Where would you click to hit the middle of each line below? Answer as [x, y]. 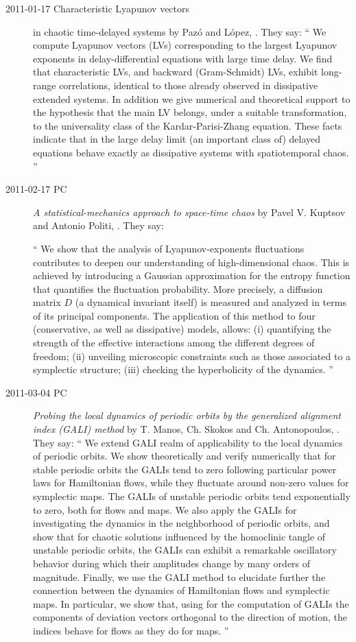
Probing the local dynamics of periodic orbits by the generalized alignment [187, 415]
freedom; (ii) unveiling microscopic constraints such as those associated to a [192, 356]
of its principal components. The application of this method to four [174, 315]
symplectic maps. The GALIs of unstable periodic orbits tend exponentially [192, 496]
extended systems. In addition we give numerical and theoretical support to [192, 98]
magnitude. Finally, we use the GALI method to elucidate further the [179, 576]
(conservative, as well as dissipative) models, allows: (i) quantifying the [182, 329]
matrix [47, 302]
